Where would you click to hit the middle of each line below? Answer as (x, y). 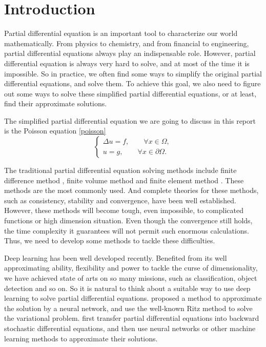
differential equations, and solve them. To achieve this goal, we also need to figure (132, 83)
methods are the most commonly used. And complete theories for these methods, (131, 190)
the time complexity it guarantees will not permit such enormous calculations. (127, 230)
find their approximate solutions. (56, 103)
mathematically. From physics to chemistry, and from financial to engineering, (127, 43)
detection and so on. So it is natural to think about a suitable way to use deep (127, 288)
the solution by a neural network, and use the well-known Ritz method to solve (128, 308)
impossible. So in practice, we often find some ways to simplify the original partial (133, 73)
